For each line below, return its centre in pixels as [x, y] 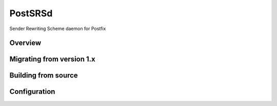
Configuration [32, 92]
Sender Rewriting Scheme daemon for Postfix [58, 29]
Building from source [44, 76]
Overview [25, 43]
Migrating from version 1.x [52, 59]
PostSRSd [31, 13]
